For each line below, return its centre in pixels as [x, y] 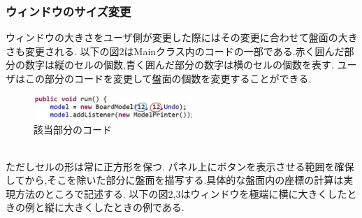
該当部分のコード [73, 129]
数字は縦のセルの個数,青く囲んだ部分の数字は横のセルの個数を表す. [179, 65]
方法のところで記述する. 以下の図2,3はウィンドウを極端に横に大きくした [181, 193]
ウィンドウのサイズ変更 [68, 11]
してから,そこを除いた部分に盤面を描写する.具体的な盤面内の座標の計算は [175, 180]
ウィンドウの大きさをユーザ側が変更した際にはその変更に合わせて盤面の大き [182, 37]
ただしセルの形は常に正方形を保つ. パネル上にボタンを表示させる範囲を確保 [180, 166]
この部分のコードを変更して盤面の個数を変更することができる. [168, 78]
